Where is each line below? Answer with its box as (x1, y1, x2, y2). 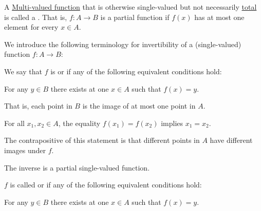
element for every (4, 22, 59, 32)
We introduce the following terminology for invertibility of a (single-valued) (4, 38, 241, 49)
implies (161, 117, 183, 128)
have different (210, 135, 253, 145)
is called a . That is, (4, 11, 67, 22)
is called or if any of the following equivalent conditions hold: (10, 179, 202, 190)
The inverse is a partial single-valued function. (4, 162, 150, 173)
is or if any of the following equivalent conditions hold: (50, 66, 222, 76)
